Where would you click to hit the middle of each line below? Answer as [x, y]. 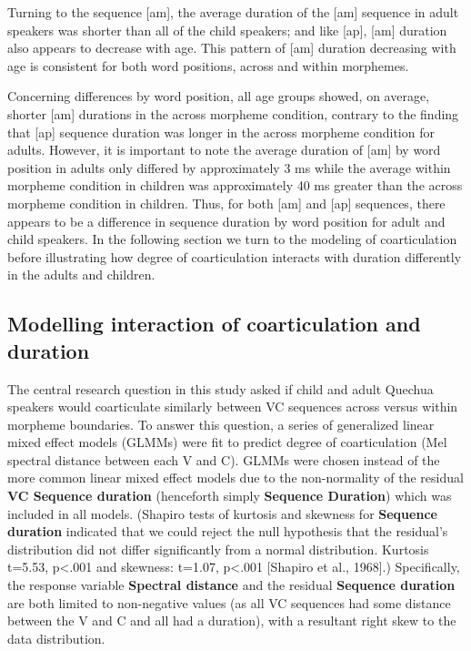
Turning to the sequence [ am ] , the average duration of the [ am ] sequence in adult [233, 12]
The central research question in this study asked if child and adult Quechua [220, 388]
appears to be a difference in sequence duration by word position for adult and [226, 221]
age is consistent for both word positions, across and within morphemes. [208, 65]
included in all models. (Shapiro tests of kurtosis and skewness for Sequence [222, 513]
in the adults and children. [81, 275]
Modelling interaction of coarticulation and [214, 324]
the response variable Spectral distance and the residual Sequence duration [231, 585]
